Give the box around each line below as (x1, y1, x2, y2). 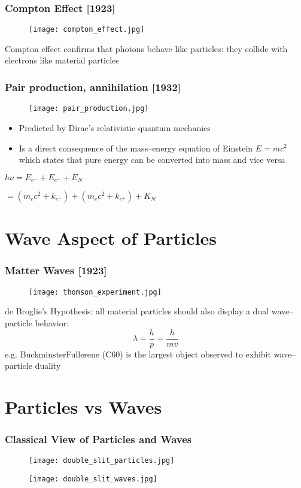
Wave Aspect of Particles (5, 226, 217, 250)
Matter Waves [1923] (5, 263, 107, 278)
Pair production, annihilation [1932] (5, 79, 181, 94)
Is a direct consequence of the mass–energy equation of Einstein (19, 141, 253, 154)
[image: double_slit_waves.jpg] (29, 475, 157, 484)
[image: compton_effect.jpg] (29, 25, 145, 34)
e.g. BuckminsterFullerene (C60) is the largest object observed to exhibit (5, 347, 271, 360)
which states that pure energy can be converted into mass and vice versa (19, 153, 285, 166)
